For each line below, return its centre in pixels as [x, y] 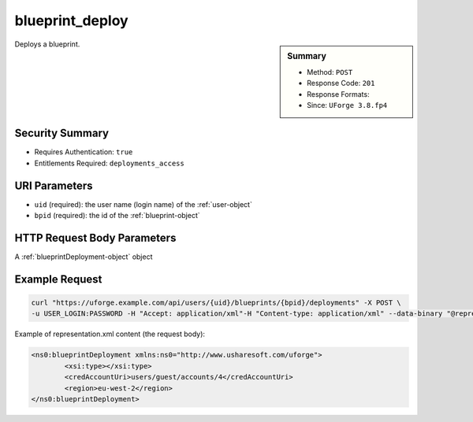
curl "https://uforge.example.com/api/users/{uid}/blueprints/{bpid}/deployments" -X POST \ [216, 303]
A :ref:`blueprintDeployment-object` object [84, 257]
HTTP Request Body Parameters [95, 237]
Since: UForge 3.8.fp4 [347, 105]
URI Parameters [54, 185]
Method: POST [330, 72]
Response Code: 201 [341, 83]
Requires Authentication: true [84, 152]
